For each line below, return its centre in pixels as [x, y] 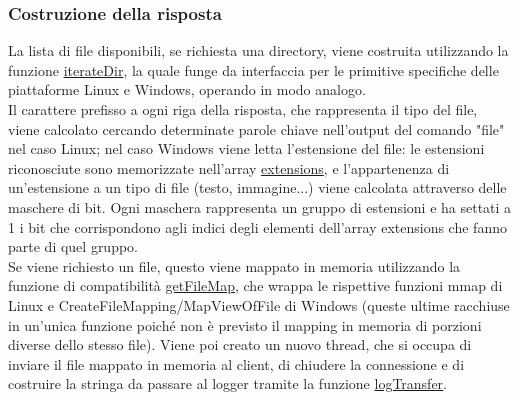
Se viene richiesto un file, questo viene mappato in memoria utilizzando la [234, 265]
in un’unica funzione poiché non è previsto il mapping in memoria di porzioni [245, 324]
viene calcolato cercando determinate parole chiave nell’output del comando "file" [256, 128]
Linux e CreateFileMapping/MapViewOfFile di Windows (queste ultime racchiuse [259, 304]
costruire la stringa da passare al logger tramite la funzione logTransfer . [228, 383]
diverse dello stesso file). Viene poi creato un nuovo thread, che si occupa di [240, 344]
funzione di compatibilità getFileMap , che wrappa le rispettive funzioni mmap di [255, 285]
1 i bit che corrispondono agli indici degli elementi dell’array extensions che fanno [257, 226]
